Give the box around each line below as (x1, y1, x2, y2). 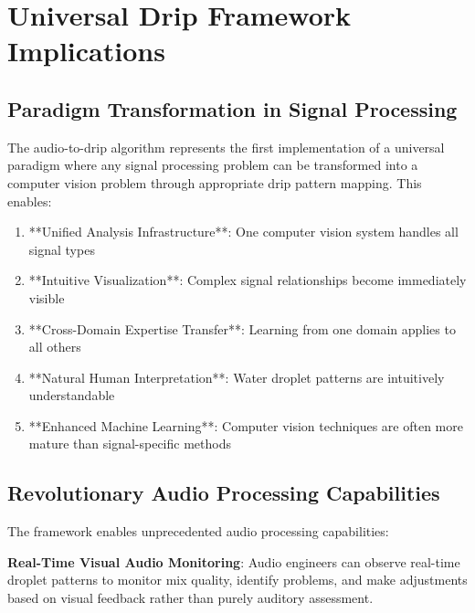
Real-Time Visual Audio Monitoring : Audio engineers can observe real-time (7, 552, 460, 571)
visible (28, 288, 65, 307)
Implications (7, 32, 165, 69)
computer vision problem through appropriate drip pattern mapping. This (7, 173, 422, 192)
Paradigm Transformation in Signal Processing (7, 94, 458, 122)
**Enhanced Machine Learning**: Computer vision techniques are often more (28, 416, 463, 435)
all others (28, 337, 81, 356)
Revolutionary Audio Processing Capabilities (7, 479, 440, 507)
